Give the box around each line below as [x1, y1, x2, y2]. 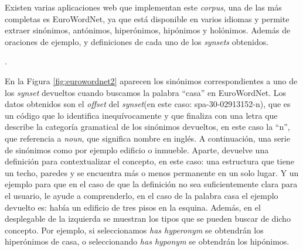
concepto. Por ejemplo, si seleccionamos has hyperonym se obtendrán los [5, 224, 264, 236]
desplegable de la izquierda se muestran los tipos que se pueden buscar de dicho [5, 212, 291, 225]
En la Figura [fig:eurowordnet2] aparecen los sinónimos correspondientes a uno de [5, 74, 298, 87]
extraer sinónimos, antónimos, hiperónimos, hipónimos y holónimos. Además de [5, 24, 291, 36]
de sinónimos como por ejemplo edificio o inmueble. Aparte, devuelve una [5, 143, 269, 156]
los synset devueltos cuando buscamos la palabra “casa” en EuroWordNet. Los [5, 86, 286, 98]
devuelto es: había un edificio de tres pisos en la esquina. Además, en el [5, 201, 261, 213]
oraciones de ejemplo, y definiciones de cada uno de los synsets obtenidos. [5, 35, 269, 47]
